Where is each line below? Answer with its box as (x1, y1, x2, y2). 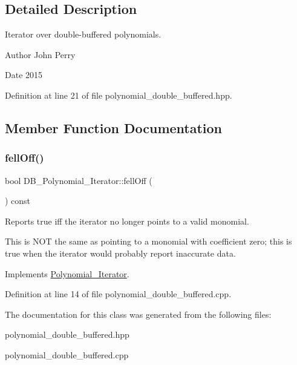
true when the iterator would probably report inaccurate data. (5, 246, 236, 259)
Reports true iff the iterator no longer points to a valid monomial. (5, 214, 249, 227)
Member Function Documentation (5, 118, 223, 137)
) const (5, 194, 31, 207)
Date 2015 (5, 68, 43, 81)
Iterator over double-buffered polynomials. (5, 28, 162, 41)
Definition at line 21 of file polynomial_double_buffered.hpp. (5, 88, 232, 101)
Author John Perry (5, 48, 76, 61)
